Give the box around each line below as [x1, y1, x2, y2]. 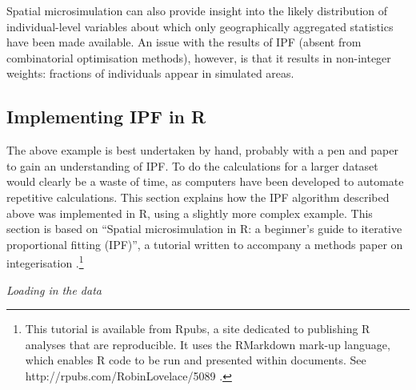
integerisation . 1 [6, 252, 84, 271]
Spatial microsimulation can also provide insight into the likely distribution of [6, 2, 388, 18]
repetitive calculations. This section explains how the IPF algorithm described [6, 188, 390, 205]
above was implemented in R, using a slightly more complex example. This [6, 204, 373, 221]
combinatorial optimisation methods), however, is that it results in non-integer [6, 49, 391, 66]
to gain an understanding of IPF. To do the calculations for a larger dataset [6, 157, 378, 174]
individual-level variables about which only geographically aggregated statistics [6, 18, 394, 34]
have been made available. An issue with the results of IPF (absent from [6, 34, 362, 50]
